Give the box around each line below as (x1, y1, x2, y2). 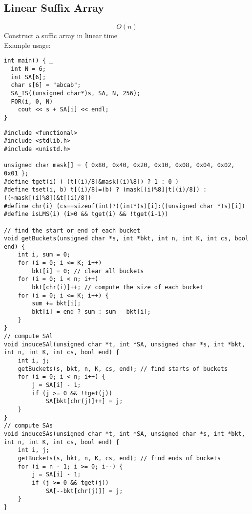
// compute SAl (4, 333, 53, 340)
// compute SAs (4, 422, 53, 429)
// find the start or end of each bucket (4, 227, 141, 234)
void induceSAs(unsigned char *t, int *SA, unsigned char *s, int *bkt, (4, 430, 245, 437)
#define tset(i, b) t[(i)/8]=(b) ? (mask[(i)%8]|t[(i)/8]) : (4, 186, 207, 193)
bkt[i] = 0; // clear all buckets (32, 267, 144, 275)
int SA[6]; (11, 73, 46, 81)
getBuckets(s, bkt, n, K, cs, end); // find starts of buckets (18, 365, 228, 372)
